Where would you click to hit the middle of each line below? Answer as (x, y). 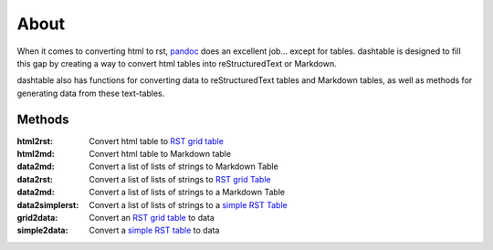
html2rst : (35, 141)
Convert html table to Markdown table (160, 154)
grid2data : (37, 217)
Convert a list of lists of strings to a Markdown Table (187, 193)
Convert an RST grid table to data (152, 217)
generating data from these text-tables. (91, 93)
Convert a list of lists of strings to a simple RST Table (188, 204)
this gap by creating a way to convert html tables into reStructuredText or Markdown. (177, 63)
